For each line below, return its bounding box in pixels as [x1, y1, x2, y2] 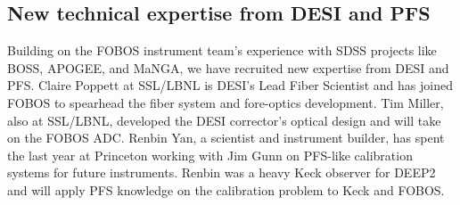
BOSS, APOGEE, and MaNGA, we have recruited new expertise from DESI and [7, 58, 449, 77]
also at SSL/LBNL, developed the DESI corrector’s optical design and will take [7, 111, 441, 129]
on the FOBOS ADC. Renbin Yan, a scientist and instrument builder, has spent [7, 128, 445, 147]
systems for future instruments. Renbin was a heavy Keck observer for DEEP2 [7, 163, 436, 182]
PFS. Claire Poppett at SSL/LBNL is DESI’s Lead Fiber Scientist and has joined [7, 76, 453, 94]
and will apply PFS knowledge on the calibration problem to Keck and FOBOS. [7, 180, 445, 199]
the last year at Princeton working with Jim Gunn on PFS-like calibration [7, 145, 413, 164]
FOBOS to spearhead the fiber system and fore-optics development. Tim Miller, [7, 93, 444, 111]
